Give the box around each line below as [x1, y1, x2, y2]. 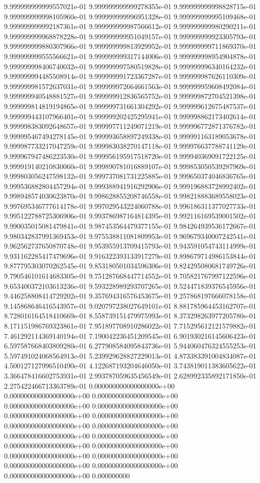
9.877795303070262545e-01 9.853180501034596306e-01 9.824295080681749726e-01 [4, 260, 256, 271]
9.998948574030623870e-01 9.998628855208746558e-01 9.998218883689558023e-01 [4, 191, 256, 201]
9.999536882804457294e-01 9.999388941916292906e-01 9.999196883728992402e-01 [4, 180, 256, 191]
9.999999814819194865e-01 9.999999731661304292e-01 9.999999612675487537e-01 [4, 100, 256, 111]
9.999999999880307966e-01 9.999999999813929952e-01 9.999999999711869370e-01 [4, 41, 256, 51]
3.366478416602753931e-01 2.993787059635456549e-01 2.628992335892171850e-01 [4, 370, 256, 381]
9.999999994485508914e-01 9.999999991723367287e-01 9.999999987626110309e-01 [4, 71, 256, 82]
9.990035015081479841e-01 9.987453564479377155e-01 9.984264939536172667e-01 [4, 221, 256, 231]
